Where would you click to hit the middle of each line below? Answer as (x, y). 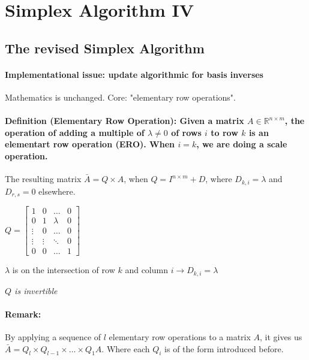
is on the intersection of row (64, 270)
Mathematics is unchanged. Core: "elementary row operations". (120, 97)
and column (146, 270)
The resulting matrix (43, 179)
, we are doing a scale (242, 144)
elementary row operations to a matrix (180, 337)
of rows (186, 132)
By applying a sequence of (53, 337)
